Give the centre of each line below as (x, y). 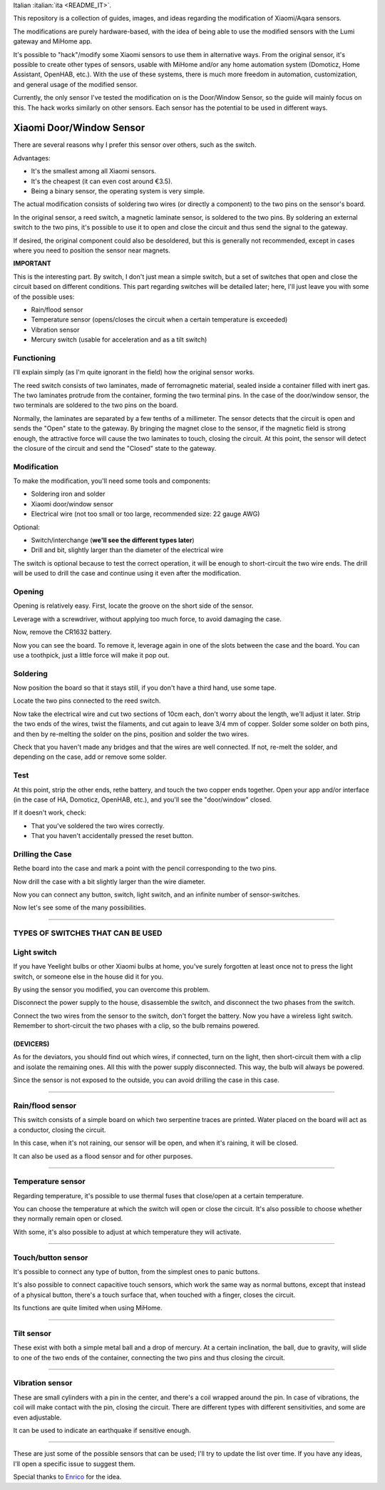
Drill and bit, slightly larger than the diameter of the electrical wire (127, 550)
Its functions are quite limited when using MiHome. (88, 1308)
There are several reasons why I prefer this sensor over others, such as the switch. (135, 145)
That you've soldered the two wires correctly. (98, 826)
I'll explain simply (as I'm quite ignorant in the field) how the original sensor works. (134, 372)
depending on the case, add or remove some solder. (90, 757)
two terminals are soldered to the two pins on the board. (96, 405)
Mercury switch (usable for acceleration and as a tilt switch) (119, 340)
